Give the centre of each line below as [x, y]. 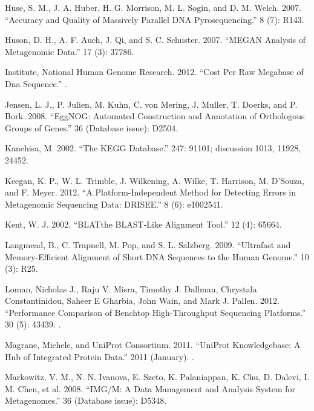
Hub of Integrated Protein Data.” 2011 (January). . [100, 356]
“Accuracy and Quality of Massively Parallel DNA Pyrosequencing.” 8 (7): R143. [155, 19]
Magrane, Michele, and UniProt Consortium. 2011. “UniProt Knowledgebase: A [153, 345]
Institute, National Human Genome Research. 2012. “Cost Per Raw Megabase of [154, 72]
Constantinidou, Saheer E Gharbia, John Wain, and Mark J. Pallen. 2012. [142, 301]
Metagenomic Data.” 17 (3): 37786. [70, 51]
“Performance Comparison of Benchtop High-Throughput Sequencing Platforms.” [155, 312]
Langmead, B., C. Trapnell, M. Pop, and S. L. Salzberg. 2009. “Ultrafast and [148, 244]
